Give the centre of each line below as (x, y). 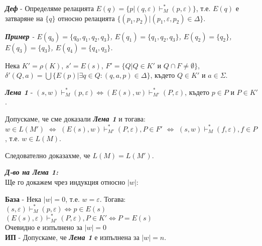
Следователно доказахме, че (48, 155)
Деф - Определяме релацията (49, 8)
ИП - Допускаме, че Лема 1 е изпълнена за (72, 237)
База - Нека (23, 199)
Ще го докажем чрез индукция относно (65, 181)
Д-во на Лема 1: (32, 172)
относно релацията (86, 18)
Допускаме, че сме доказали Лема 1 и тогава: (75, 118)
